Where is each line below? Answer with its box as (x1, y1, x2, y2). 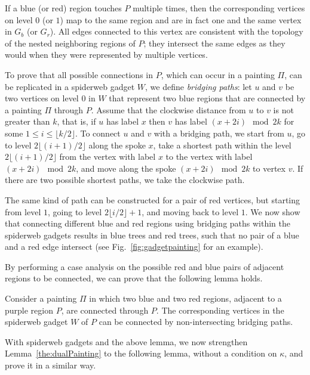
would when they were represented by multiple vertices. (5, 48, 208, 61)
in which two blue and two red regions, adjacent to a (89, 292, 282, 305)
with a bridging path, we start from (154, 126, 284, 139)
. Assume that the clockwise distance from (91, 103, 246, 116)
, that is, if (57, 115, 96, 128)
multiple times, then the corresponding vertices (133, 2, 305, 14)
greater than (5, 115, 50, 128)
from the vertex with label (59, 150, 156, 163)
